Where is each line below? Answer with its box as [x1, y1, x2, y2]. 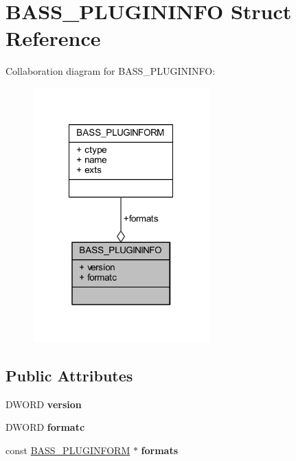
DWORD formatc [5, 420, 85, 434]
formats [141, 443, 179, 458]
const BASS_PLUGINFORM [5, 443, 130, 458]
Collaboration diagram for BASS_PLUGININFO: [5, 64, 216, 78]
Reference [5, 24, 101, 52]
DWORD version [5, 397, 82, 411]
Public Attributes [5, 365, 133, 386]
